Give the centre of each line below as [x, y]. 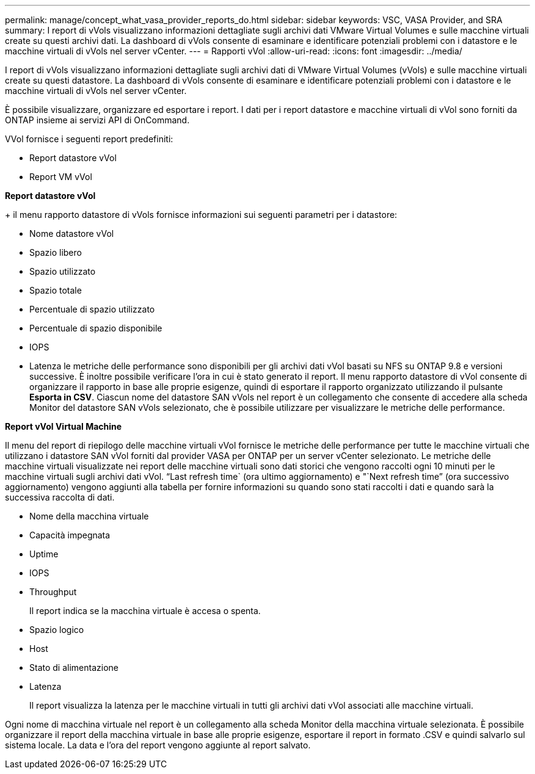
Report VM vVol [61, 177]
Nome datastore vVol [72, 233]
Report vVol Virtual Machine [64, 426]
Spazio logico [57, 630]
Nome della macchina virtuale [89, 516]
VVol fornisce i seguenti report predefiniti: [89, 139]
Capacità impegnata [70, 535]
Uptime [44, 554]
